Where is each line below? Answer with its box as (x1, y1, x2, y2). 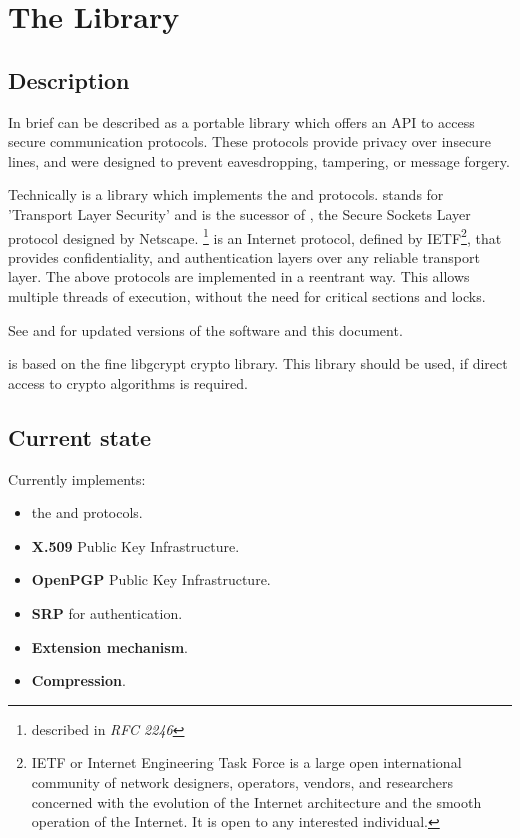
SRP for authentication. (31, 602, 183, 623)
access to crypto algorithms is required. (8, 372, 249, 393)
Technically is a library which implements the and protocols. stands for (8, 184, 444, 205)
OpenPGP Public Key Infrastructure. (31, 569, 271, 590)
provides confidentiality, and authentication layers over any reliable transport (8, 246, 480, 267)
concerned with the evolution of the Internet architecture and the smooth (31, 791, 482, 812)
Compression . (31, 670, 126, 691)
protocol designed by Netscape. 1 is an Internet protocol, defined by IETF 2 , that (8, 224, 502, 248)
